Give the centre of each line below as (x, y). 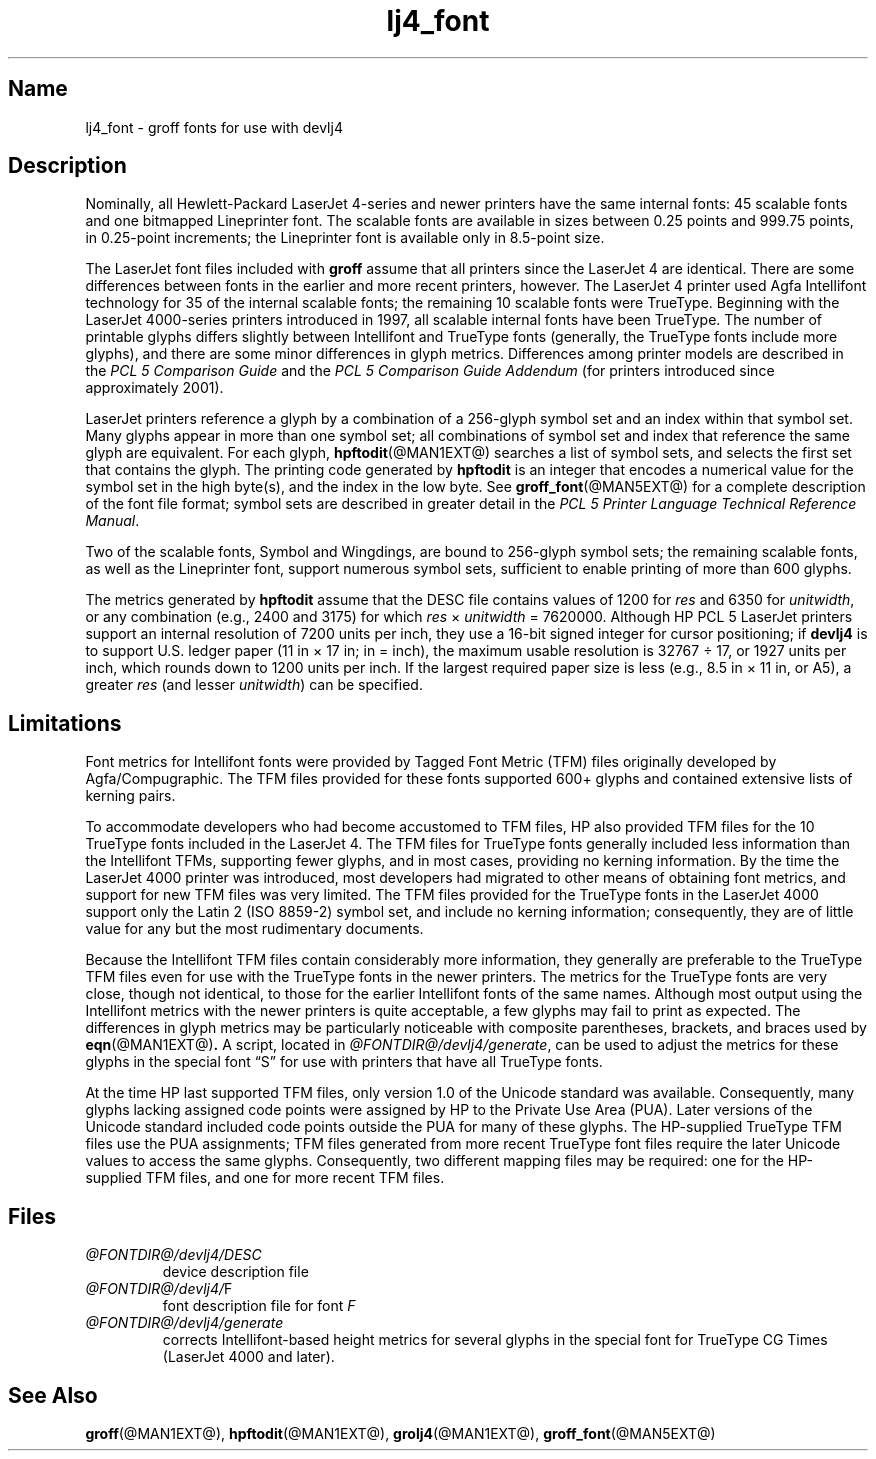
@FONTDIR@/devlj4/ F (159, 1289)
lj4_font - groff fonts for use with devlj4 (214, 127)
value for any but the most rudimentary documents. (254, 929)
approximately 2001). (154, 388)
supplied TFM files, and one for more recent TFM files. (265, 1178)
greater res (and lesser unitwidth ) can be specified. (254, 685)
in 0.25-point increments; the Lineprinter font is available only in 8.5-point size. (345, 238)
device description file (235, 1272)
